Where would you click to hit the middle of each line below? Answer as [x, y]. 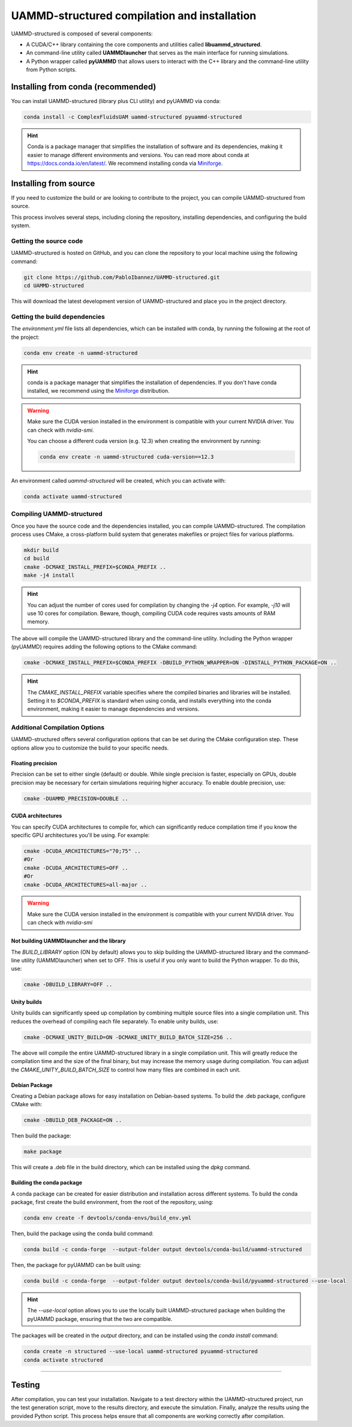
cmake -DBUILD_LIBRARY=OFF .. [68, 985]
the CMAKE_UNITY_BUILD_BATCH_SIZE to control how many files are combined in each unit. [126, 1070]
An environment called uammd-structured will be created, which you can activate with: [118, 480]
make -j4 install [49, 575]
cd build [37, 559]
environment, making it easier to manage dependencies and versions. [113, 709]
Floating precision [34, 763]
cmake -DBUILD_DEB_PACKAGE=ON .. [73, 1120]
